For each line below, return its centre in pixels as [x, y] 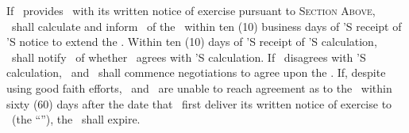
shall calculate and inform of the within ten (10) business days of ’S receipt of [206, 26]
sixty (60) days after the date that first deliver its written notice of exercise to [199, 103]
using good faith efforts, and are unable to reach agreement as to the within [199, 87]
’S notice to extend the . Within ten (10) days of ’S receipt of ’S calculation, [192, 42]
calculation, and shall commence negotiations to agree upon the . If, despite [196, 72]
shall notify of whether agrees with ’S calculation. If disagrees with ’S [189, 57]
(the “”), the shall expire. [76, 119]
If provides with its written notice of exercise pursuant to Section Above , [191, 10]
